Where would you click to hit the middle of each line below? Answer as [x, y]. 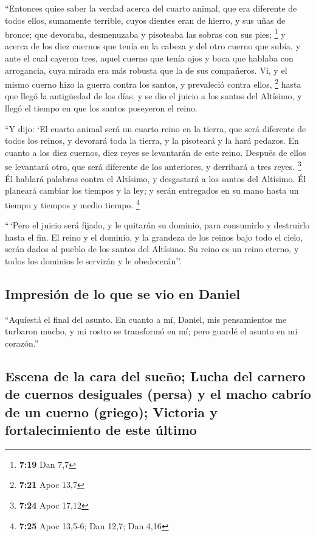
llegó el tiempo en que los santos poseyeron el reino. [101, 108]
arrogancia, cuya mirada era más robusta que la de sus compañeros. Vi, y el [146, 70]
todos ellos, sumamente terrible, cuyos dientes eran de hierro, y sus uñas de [145, 20]
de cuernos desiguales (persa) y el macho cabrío [158, 394]
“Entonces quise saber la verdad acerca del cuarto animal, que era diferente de [151, 8]
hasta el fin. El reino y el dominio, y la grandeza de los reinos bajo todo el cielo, [154, 237]
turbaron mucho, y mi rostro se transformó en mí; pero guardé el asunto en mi [151, 331]
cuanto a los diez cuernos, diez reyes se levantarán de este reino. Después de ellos [156, 152]
